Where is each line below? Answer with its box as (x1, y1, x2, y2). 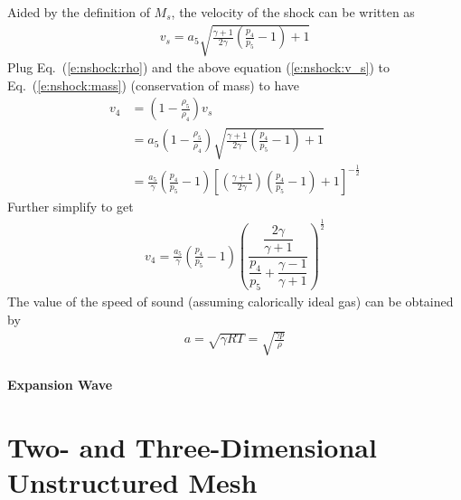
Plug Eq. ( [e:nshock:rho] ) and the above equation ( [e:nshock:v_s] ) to (7, 58, 390, 77)
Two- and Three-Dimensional (7, 429, 377, 466)
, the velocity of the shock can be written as (171, 3, 415, 21)
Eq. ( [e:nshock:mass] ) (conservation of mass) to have (7, 75, 300, 94)
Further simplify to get (7, 197, 134, 216)
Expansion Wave (7, 375, 113, 394)
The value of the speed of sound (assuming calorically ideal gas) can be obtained (7, 292, 454, 310)
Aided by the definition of (7, 3, 150, 21)
